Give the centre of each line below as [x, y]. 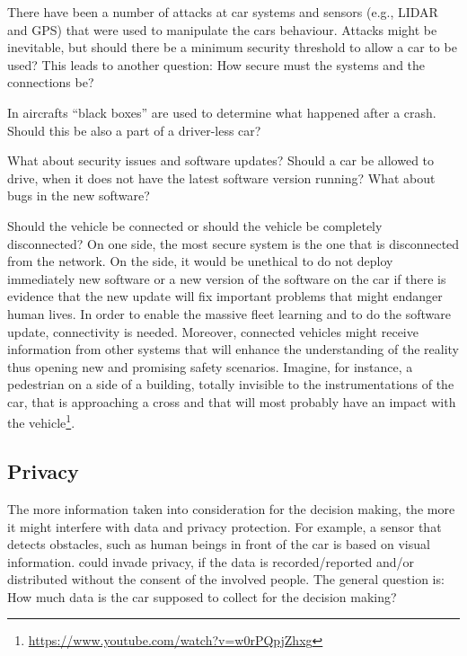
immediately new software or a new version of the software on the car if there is [227, 278]
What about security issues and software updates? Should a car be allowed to [221, 160]
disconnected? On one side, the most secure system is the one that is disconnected [233, 243]
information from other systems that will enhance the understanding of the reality [233, 349]
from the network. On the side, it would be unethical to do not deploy [200, 261]
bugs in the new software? [79, 195]
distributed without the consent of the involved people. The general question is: [226, 579]
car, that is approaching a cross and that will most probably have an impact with [232, 401]
